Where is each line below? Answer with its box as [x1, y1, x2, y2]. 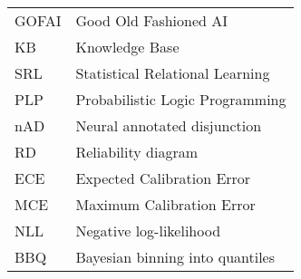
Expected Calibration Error [75, 168, 251, 188]
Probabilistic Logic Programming [75, 89, 286, 110]
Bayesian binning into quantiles [75, 246, 276, 267]
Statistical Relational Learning [75, 63, 270, 83]
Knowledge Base [75, 36, 180, 57]
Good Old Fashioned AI [75, 10, 228, 31]
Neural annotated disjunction [75, 115, 262, 136]
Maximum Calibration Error [75, 194, 256, 215]
